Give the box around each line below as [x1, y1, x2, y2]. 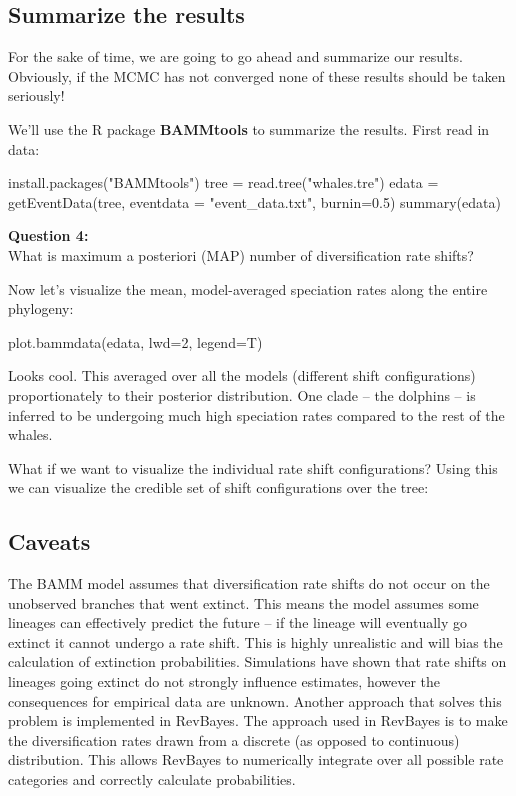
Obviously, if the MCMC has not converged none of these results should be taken [8, 65, 506, 86]
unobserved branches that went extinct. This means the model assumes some [8, 592, 479, 613]
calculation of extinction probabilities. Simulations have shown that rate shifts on [8, 651, 507, 672]
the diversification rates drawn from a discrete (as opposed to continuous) [8, 729, 460, 750]
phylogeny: [8, 298, 74, 319]
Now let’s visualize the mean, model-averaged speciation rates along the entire [8, 278, 488, 299]
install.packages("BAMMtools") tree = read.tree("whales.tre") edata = [8, 172, 439, 193]
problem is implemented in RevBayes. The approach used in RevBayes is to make [8, 710, 508, 731]
